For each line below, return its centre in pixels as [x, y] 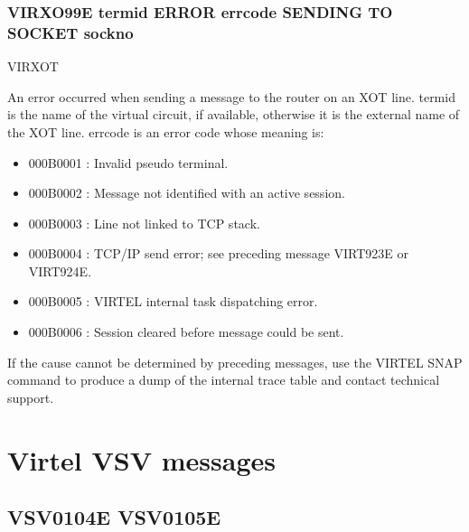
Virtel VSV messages [141, 459]
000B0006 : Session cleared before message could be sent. [186, 332]
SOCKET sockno [70, 32]
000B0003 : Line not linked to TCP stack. [144, 223]
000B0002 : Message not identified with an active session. [187, 193]
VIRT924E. [60, 271]
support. [31, 397]
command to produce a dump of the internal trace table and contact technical [224, 380]
